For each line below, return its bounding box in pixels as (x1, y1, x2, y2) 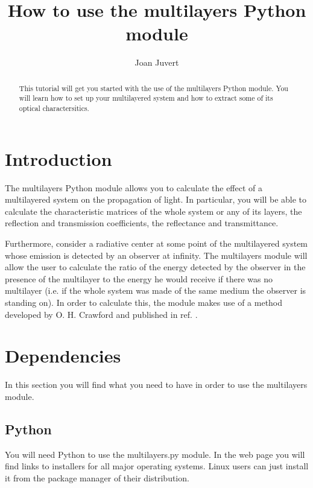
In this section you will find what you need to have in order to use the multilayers (5, 378, 308, 391)
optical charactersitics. (19, 103, 89, 113)
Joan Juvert (134, 56, 179, 69)
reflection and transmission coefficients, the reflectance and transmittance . (5, 217, 279, 229)
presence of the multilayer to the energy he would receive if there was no (5, 272, 273, 285)
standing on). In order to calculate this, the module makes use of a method (5, 296, 283, 308)
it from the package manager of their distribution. (5, 471, 189, 484)
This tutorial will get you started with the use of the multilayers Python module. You (19, 83, 288, 93)
